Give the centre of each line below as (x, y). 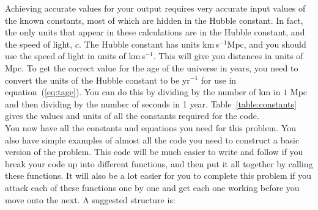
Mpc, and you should (267, 44)
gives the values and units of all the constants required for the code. (132, 116)
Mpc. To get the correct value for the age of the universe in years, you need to (152, 67)
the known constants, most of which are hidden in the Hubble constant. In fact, (154, 20)
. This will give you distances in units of (228, 56)
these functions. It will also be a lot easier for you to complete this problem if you (158, 176)
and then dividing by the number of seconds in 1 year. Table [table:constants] (151, 103)
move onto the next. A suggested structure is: (90, 199)
